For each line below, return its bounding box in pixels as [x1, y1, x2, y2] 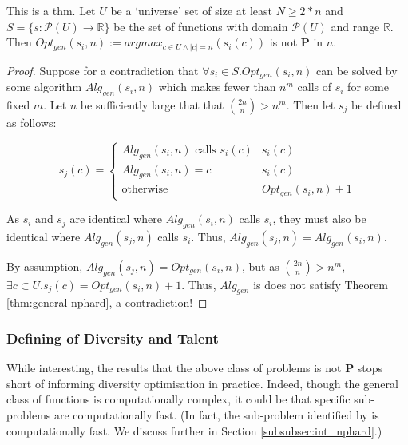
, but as [241, 257, 279, 274]
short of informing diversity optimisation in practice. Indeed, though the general [6, 375, 398, 391]
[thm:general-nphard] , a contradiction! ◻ [6, 294, 208, 311]
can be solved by [316, 62, 398, 78]
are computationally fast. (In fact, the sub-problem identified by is [54, 406, 379, 423]
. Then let [286, 96, 335, 113]
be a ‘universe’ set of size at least [110, 2, 272, 18]
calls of [297, 78, 332, 95]
